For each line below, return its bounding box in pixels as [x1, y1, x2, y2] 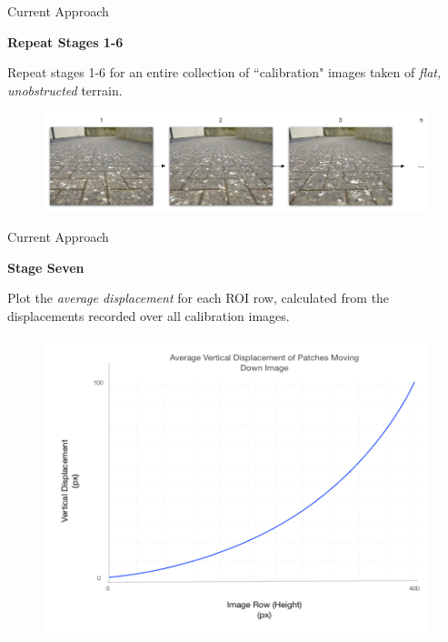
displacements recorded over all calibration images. [7, 306, 290, 325]
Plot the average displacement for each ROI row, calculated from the [7, 288, 390, 307]
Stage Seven [7, 257, 85, 276]
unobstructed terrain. [7, 80, 123, 99]
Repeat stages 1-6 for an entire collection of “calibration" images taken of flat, [7, 63, 442, 82]
